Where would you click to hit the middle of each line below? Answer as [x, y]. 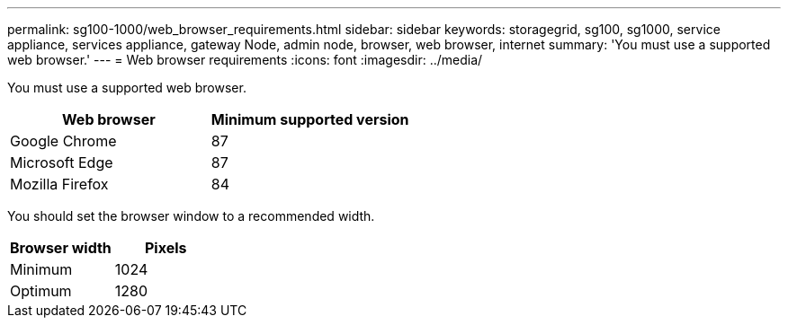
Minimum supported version [310, 119]
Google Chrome [63, 141]
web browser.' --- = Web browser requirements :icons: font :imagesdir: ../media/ [245, 60]
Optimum [41, 291]
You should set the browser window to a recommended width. [191, 216]
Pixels [166, 248]
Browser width [61, 248]
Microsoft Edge [62, 162]
